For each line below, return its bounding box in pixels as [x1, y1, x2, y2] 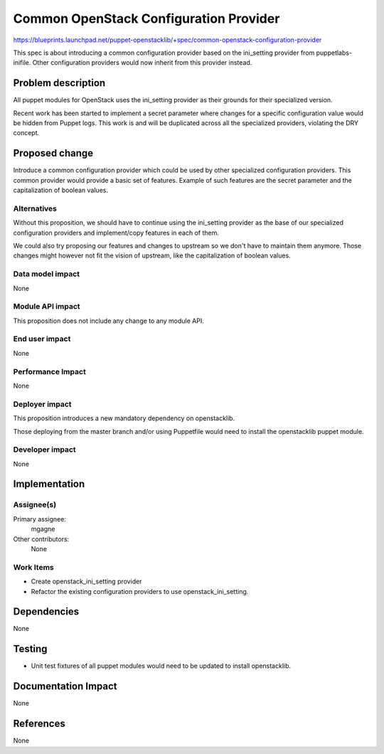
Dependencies [13, 605, 80, 618]
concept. [13, 129, 40, 137]
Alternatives [13, 203, 57, 213]
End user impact [13, 334, 71, 344]
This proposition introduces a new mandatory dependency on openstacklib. [13, 414, 235, 423]
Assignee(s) [13, 500, 57, 510]
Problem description [13, 77, 106, 89]
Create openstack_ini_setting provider [31, 577, 142, 586]
